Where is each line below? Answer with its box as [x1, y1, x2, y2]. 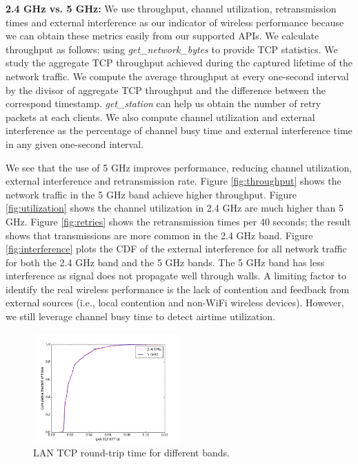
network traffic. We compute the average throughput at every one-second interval [6, 68, 349, 83]
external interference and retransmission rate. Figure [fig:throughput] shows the [6, 174, 341, 188]
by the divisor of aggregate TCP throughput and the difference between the [6, 82, 326, 97]
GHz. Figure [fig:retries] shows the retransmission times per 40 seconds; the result [6, 214, 351, 228]
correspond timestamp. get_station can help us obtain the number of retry [6, 96, 321, 111]
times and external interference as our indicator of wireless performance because [6, 15, 344, 29]
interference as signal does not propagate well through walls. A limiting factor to [6, 268, 347, 283]
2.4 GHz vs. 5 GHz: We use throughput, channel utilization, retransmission [6, 1, 337, 15]
